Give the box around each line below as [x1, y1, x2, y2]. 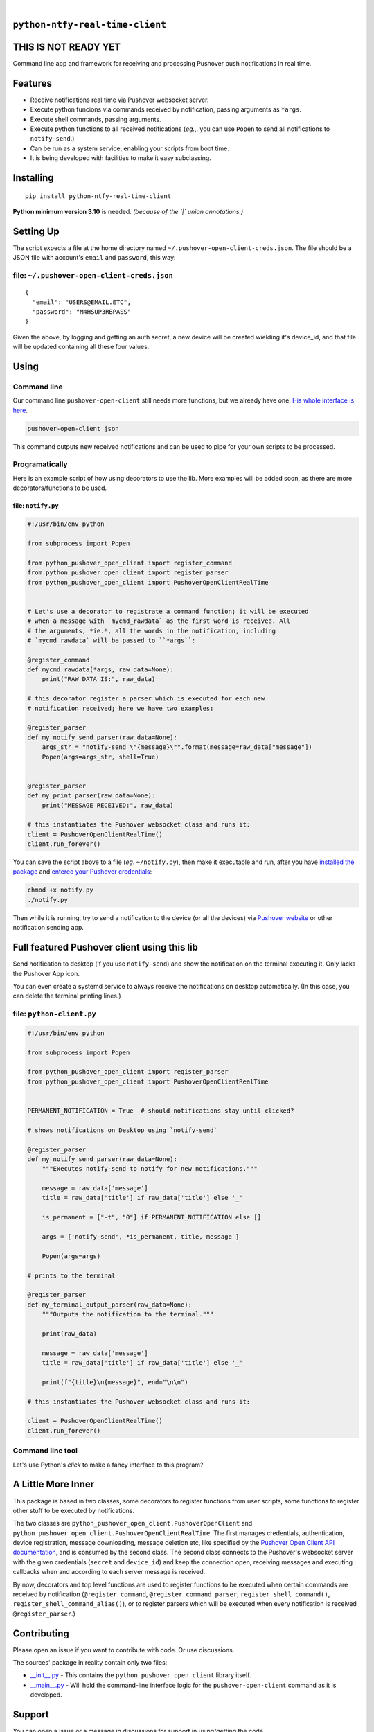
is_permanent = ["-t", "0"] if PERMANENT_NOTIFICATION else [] [42, 1213, 262, 1221]
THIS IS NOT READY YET [12, 41, 121, 53]
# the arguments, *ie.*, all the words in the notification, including [27, 627, 276, 635]
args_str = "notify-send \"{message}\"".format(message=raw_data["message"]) [42, 743, 313, 751]
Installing [12, 172, 55, 184]
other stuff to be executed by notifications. [12, 1506, 135, 1514]
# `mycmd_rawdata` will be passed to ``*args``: [27, 636, 196, 644]
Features [12, 77, 52, 89]
